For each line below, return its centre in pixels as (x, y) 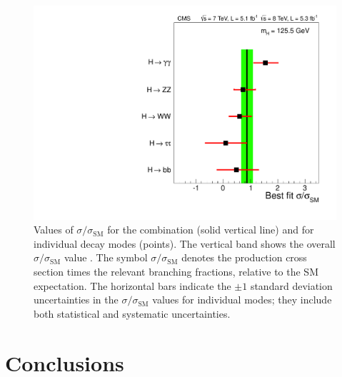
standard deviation (291, 285)
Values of (54, 230)
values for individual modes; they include (242, 300)
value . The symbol (106, 257)
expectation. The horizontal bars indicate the (132, 285)
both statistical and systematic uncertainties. (132, 313)
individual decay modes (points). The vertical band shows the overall (185, 243)
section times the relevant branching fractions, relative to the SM (176, 272)
